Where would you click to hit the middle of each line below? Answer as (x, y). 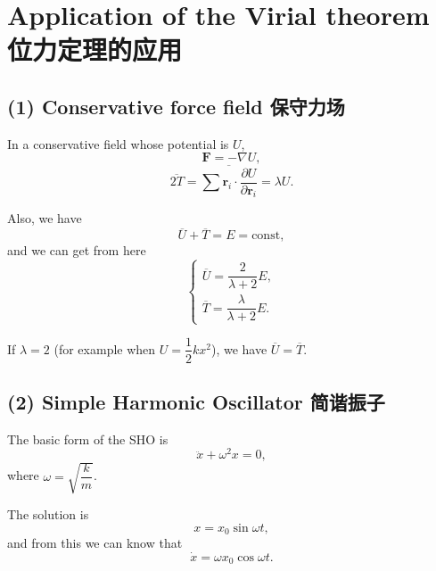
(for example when (105, 348)
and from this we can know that (95, 543)
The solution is (48, 514)
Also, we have (45, 218)
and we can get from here (77, 250)
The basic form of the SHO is (88, 439)
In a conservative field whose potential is (118, 143)
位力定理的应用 (95, 50)
